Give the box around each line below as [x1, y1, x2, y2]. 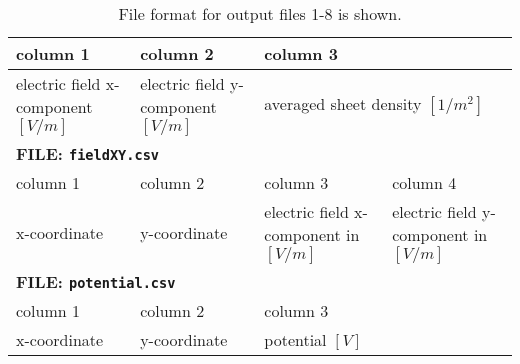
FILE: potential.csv [16, 270, 176, 293]
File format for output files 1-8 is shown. [118, 2, 402, 25]
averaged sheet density [264, 92, 422, 115]
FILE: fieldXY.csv [16, 142, 159, 165]
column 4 [392, 171, 457, 194]
